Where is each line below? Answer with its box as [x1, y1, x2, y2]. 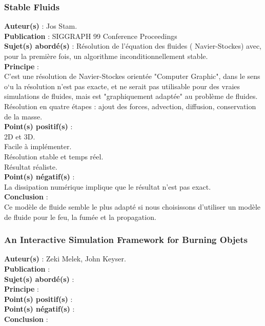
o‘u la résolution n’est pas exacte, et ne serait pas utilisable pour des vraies [4, 80, 240, 91]
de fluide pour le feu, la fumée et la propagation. [4, 211, 156, 222]
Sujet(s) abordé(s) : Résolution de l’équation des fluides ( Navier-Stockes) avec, [4, 40, 262, 51]
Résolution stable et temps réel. [4, 151, 104, 161]
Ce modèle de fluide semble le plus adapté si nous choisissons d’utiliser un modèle [4, 201, 261, 212]
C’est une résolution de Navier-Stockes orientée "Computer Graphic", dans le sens [4, 71, 260, 81]
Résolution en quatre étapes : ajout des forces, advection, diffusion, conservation [4, 100, 256, 111]
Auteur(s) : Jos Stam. [4, 21, 77, 31]
